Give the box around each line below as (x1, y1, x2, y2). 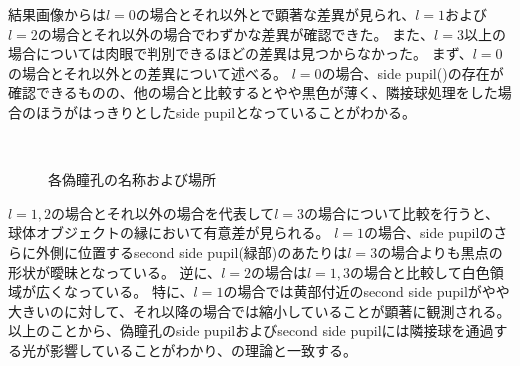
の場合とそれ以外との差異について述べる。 (8, 62, 288, 83)
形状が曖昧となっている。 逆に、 (8, 261, 222, 282)
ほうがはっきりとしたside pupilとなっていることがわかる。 (35, 101, 417, 122)
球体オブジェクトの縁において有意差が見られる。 (8, 222, 330, 243)
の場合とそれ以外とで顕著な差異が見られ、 (135, 4, 416, 24)
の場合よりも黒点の (377, 241, 503, 262)
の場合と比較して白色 (350, 261, 490, 282)
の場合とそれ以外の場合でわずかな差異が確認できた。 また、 (37, 23, 435, 44)
